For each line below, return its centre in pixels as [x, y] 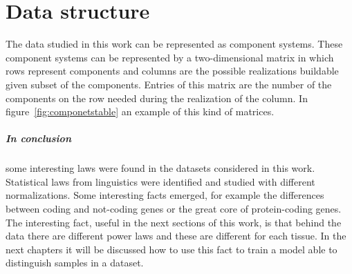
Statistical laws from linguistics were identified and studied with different [160, 181]
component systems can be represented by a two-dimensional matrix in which [170, 57]
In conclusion [38, 138]
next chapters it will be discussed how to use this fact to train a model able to [172, 249]
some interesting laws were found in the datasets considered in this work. [160, 168]
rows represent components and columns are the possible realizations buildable [172, 71]
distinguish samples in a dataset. [75, 263]
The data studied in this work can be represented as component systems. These [174, 44]
